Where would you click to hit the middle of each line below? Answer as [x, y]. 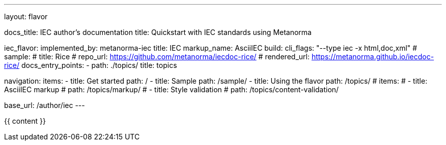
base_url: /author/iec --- [45, 105]
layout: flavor [26, 16]
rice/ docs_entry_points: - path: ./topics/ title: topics [91, 65]
